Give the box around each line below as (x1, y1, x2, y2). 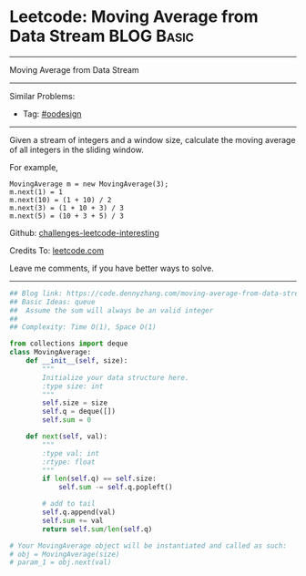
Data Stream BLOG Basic (9, 26, 194, 46)
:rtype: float (42, 458, 96, 467)
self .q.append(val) (42, 508, 117, 517)
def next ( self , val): (25, 432, 107, 441)
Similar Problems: (9, 90, 76, 101)
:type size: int (42, 381, 104, 391)
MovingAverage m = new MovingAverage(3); (9, 180, 169, 189)
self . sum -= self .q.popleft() (57, 483, 173, 492)
